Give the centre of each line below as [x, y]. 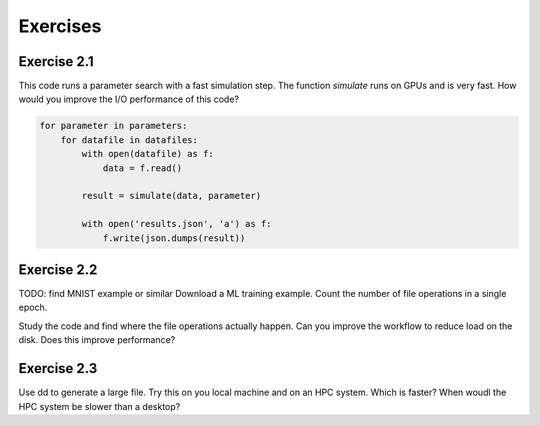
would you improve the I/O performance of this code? [129, 99]
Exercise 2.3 [58, 368]
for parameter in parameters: [113, 126]
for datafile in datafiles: [129, 139]
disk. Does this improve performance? [97, 340]
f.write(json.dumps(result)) [174, 238]
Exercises [60, 26]
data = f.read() [142, 168]
